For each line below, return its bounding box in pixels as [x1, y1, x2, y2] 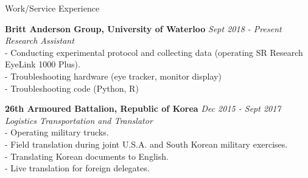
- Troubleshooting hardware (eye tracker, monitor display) [5, 69, 222, 82]
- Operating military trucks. [5, 126, 109, 139]
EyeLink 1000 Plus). [5, 58, 80, 70]
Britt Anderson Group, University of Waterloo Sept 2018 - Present [5, 22, 282, 35]
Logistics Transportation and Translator [5, 114, 153, 126]
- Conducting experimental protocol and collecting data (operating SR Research [5, 46, 303, 58]
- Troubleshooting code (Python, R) [5, 81, 139, 94]
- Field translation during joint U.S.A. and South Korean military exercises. [5, 137, 288, 150]
